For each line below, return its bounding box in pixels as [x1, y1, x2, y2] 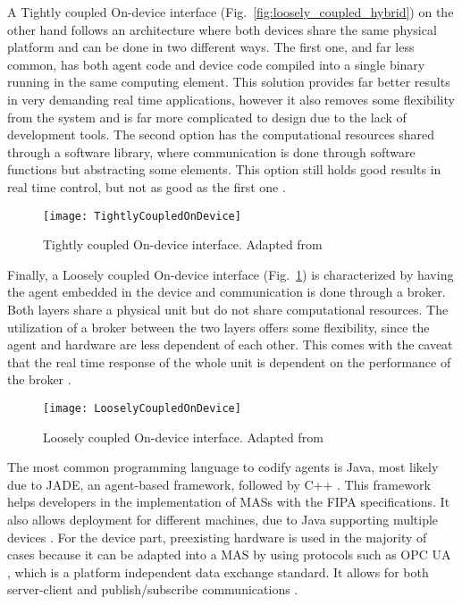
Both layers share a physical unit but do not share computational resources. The [7, 299, 449, 318]
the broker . [7, 370, 71, 389]
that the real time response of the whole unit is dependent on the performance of [7, 352, 451, 371]
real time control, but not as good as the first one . [7, 177, 286, 196]
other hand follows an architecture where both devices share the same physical [7, 20, 437, 38]
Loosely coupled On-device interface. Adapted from [43, 427, 323, 446]
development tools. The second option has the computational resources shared [7, 125, 435, 144]
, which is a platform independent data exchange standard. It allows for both [7, 562, 429, 581]
